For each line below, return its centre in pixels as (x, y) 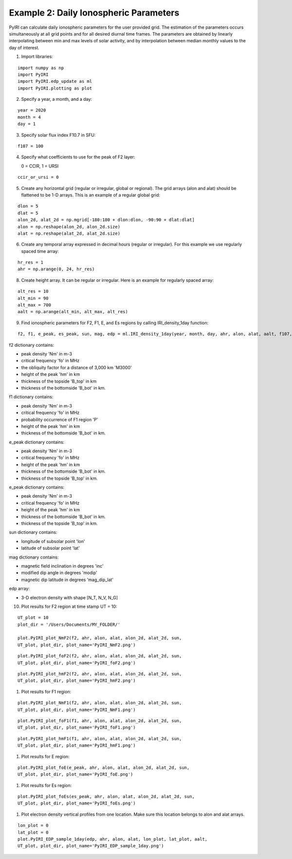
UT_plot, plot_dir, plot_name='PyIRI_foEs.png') (77, 803)
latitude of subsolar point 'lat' (51, 548)
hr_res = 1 (31, 262)
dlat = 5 (28, 213)
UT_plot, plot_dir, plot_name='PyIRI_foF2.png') (77, 663)
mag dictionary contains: (34, 557)
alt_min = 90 (33, 298)
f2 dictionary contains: (32, 345)
